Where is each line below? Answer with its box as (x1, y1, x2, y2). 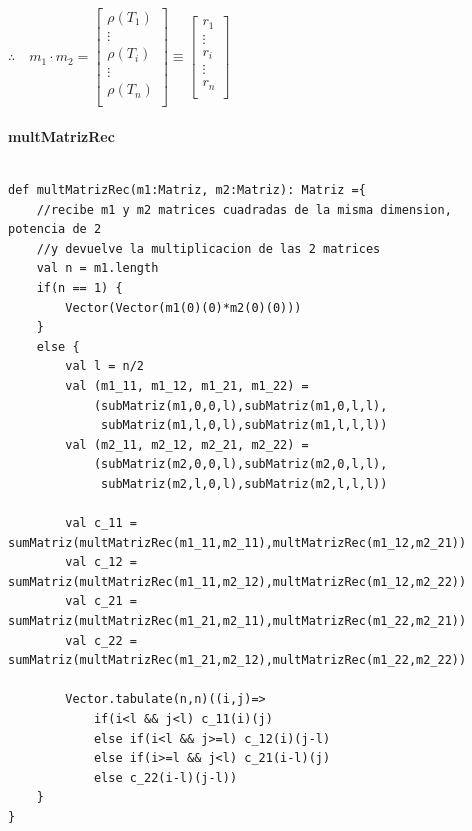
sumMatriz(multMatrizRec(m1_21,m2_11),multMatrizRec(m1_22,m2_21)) (8, 614, 467, 629)
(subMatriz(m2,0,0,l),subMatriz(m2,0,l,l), (93, 457, 388, 472)
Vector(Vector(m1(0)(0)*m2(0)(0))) (65, 300, 302, 315)
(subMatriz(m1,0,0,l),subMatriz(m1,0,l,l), (93, 398, 388, 413)
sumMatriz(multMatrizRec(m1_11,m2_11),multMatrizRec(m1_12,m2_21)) (8, 535, 467, 550)
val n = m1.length (36, 261, 159, 276)
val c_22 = (65, 633, 137, 648)
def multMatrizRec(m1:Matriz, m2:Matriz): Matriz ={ (8, 182, 366, 197)
